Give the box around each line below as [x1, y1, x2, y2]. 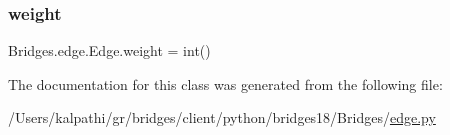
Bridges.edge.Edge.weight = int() [8, 40, 211, 61]
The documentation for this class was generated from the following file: [8, 73, 443, 94]
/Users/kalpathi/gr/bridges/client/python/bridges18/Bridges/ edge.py [8, 107, 436, 128]
